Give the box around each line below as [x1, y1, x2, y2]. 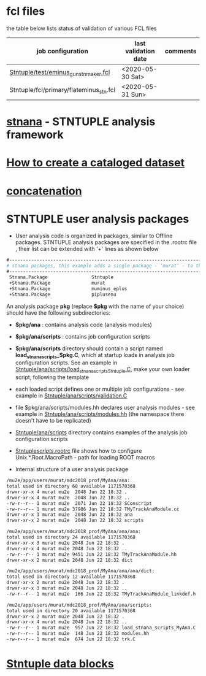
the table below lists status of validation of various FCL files [6, 25, 158, 32]
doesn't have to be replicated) [15, 417, 92, 424]
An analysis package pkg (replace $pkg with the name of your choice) [6, 302, 185, 310]
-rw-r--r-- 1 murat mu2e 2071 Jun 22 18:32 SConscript [6, 500, 152, 507]
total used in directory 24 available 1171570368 [6, 534, 136, 540]
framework [6, 128, 64, 142]
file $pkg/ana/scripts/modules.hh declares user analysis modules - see [15, 404, 195, 412]
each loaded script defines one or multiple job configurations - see [15, 385, 185, 393]
